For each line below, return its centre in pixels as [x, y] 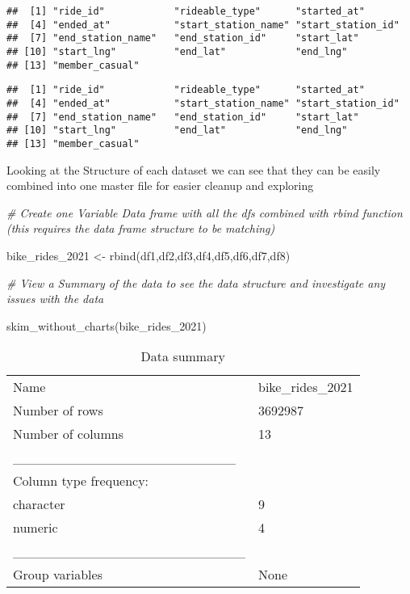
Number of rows [58, 411]
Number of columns [69, 434]
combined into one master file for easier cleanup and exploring [160, 185]
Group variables [58, 575]
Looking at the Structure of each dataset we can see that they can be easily [194, 169]
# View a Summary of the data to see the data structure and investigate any [196, 282]
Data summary [183, 356]
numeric [36, 528]
